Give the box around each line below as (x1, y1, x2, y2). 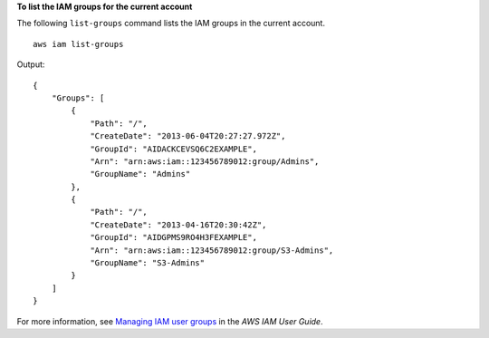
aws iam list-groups (33, 39, 124, 49)
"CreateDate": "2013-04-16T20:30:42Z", (90, 219, 267, 230)
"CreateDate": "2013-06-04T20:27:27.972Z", (90, 131, 286, 141)
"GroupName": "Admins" (90, 169, 191, 179)
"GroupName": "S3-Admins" (90, 258, 206, 268)
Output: (16, 59, 45, 70)
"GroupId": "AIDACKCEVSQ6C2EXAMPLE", (90, 143, 258, 154)
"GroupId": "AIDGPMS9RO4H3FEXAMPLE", (90, 232, 258, 243)
